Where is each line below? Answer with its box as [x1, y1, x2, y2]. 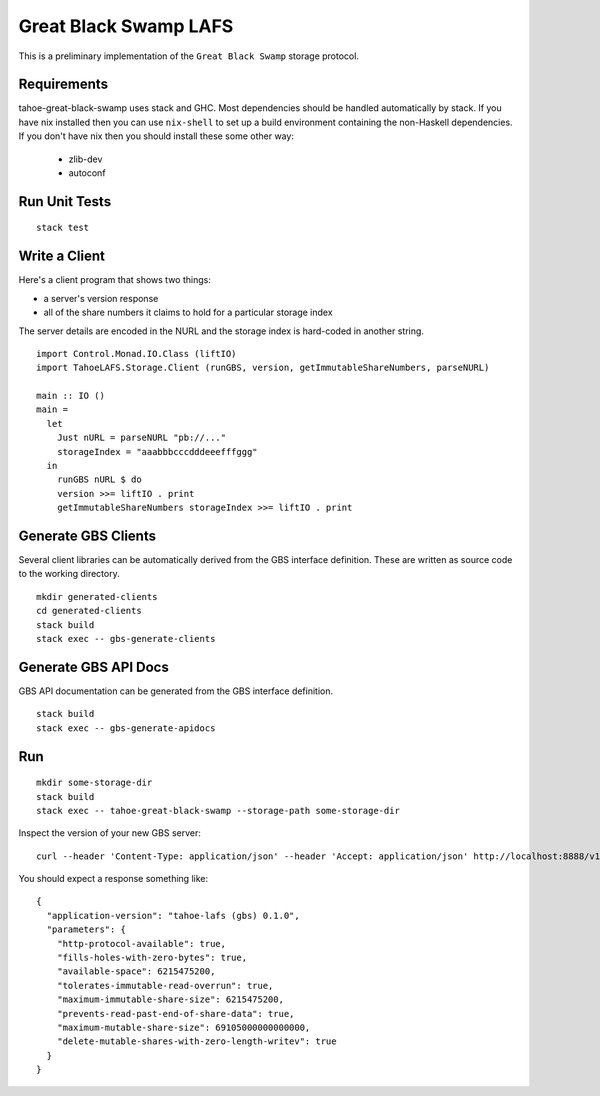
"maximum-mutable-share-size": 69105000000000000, [56, 1022, 311, 1033]
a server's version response [43, 292, 159, 304]
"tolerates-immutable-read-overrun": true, [56, 980, 274, 991]
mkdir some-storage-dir [36, 777, 153, 789]
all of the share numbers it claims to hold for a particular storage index [43, 306, 334, 319]
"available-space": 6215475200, [56, 966, 216, 977]
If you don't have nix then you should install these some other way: [18, 130, 295, 142]
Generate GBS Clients [18, 528, 157, 544]
